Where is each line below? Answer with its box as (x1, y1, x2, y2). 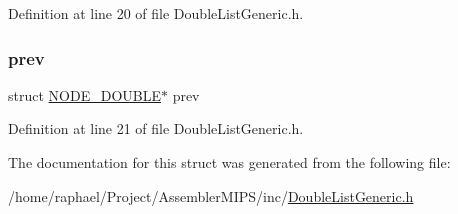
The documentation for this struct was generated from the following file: (8, 152, 451, 172)
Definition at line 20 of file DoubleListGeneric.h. (8, 3, 304, 23)
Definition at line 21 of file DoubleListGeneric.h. (8, 118, 304, 139)
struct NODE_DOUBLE (8, 84, 161, 105)
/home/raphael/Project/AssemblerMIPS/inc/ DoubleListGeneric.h (8, 185, 414, 206)
